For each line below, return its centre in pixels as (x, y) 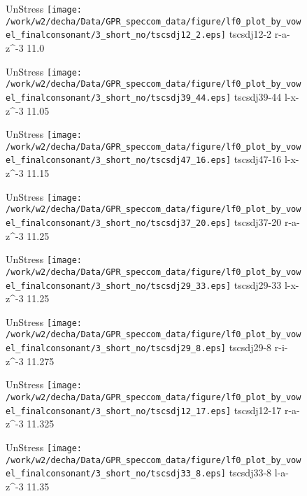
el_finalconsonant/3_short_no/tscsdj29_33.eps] (119, 286)
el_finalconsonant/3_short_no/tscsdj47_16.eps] (119, 161)
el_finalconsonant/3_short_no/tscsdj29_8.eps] (116, 349)
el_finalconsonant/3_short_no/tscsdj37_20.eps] (119, 223)
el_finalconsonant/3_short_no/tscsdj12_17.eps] (119, 411)
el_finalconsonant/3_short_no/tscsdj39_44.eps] (119, 98)
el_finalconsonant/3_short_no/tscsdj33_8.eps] (116, 474)
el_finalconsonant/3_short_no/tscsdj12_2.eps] (116, 35)
